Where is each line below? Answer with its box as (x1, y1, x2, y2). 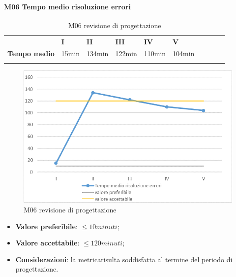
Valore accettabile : (15, 238, 80, 248)
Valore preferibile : (15, 221, 78, 231)
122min (115, 48, 137, 59)
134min (87, 48, 109, 59)
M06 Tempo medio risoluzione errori (4, 1, 131, 11)
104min (173, 48, 195, 59)
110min (144, 48, 166, 59)
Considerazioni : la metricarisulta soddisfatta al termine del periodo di (15, 254, 233, 264)
